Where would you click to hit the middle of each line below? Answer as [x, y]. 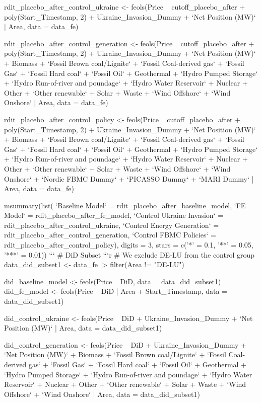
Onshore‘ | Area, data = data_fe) [56, 102]
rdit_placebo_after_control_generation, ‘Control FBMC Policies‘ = [110, 235]
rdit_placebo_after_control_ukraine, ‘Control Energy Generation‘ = [112, 225]
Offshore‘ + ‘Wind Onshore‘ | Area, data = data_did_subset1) [102, 394]
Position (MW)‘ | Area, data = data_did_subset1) [83, 328]
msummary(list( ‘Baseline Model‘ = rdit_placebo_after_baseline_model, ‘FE [125, 205]
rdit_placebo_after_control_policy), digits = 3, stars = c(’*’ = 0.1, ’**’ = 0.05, [129, 245]
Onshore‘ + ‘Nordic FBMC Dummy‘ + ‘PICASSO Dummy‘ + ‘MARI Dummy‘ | [129, 178]
